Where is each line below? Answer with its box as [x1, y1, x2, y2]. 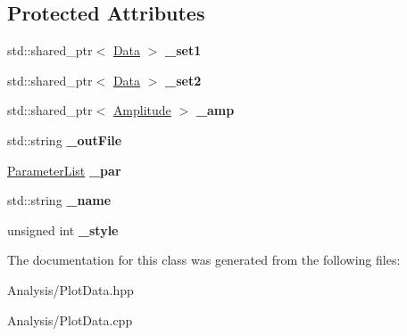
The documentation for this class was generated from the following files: [7, 250, 401, 269]
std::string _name [7, 191, 112, 209]
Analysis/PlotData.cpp [7, 310, 133, 329]
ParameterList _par [7, 160, 121, 179]
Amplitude [112, 101, 171, 119]
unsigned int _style [7, 220, 119, 239]
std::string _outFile [7, 130, 122, 149]
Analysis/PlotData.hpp [7, 280, 134, 299]
